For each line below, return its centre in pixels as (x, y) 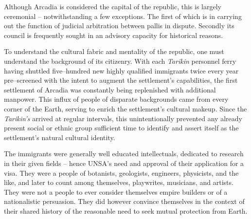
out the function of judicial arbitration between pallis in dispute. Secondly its (119, 26)
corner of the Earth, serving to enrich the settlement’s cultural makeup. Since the (125, 108)
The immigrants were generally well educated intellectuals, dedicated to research (124, 154)
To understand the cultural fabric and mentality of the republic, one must (114, 51)
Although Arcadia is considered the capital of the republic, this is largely (113, 6)
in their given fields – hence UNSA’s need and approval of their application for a (124, 163)
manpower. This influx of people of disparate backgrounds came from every (116, 99)
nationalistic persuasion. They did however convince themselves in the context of (124, 201)
